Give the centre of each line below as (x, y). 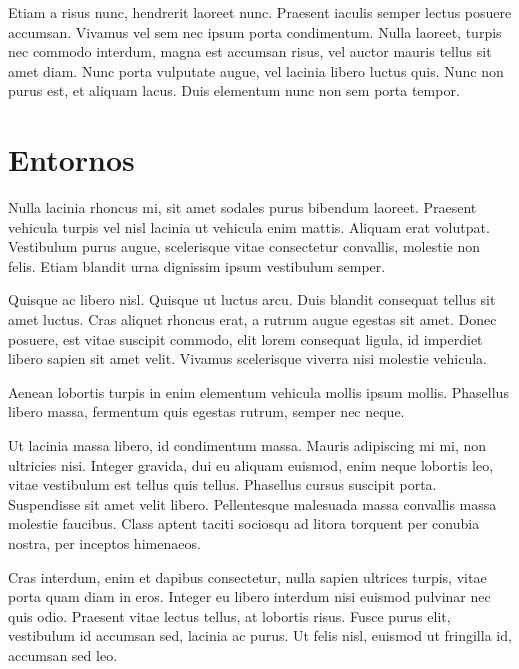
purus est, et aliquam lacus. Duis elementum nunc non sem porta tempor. (234, 90)
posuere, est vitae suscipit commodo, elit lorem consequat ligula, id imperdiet (245, 338)
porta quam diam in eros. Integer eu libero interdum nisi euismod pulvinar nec (249, 596)
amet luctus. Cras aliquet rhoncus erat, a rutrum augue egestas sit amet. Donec (252, 319)
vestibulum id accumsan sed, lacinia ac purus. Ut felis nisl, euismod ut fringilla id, (260, 635)
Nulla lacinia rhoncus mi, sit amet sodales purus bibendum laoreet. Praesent (242, 207)
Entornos (71, 159)
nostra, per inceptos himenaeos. (104, 543)
